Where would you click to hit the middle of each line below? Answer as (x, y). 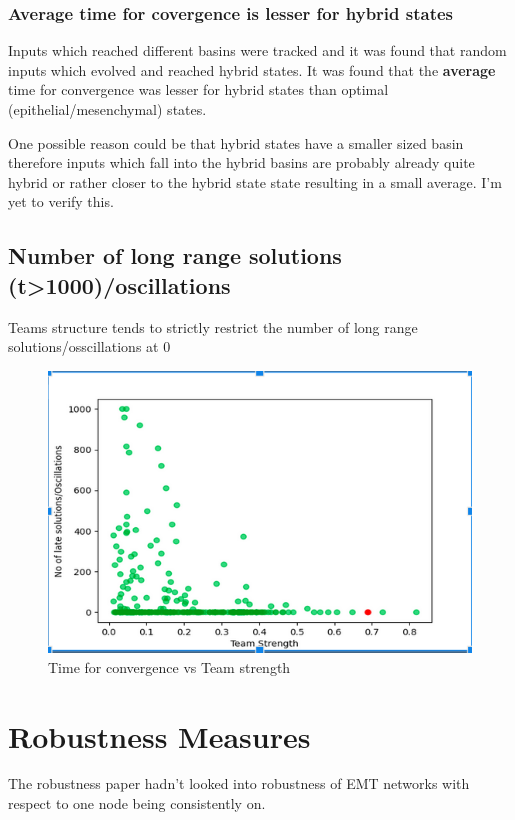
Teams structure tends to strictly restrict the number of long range (213, 326)
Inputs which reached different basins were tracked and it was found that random (257, 50)
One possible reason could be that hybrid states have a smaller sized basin (236, 142)
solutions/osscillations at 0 (89, 346)
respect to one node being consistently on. (137, 803)
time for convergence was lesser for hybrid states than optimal (198, 89)
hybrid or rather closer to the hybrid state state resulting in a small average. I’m (255, 181)
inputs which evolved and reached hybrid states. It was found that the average (252, 69)
